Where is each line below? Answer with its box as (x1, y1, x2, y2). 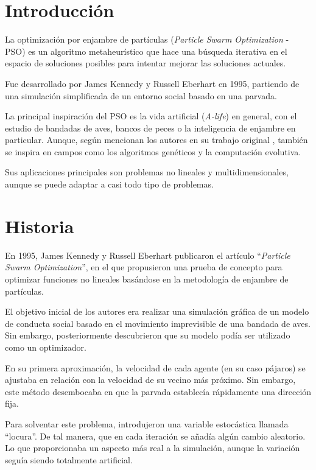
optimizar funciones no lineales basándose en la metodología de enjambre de (5, 272, 289, 285)
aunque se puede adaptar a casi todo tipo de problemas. (5, 178, 214, 191)
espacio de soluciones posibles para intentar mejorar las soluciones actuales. (5, 57, 286, 69)
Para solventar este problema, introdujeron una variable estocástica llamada (5, 417, 289, 430)
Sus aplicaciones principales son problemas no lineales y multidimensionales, (5, 166, 289, 178)
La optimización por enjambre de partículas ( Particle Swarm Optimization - (5, 33, 289, 46)
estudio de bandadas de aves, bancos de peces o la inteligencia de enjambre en (5, 121, 296, 134)
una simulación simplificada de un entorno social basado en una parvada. (5, 89, 277, 102)
